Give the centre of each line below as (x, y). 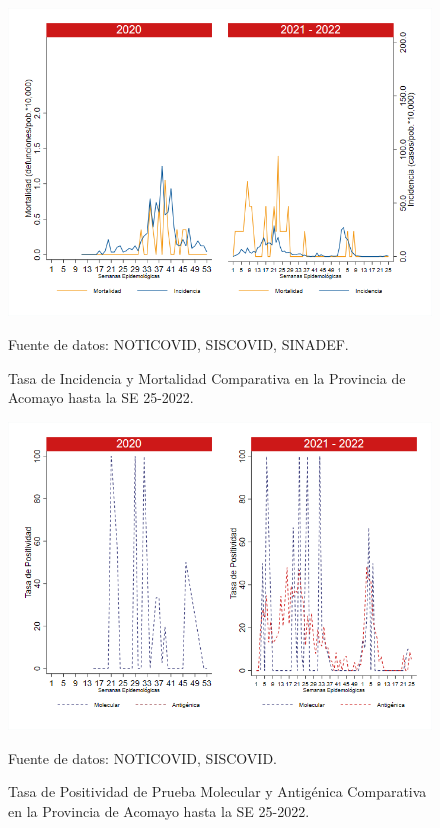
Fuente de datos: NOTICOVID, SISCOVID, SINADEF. (178, 343)
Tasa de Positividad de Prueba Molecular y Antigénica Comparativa (217, 791)
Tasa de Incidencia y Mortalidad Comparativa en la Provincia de (207, 377)
